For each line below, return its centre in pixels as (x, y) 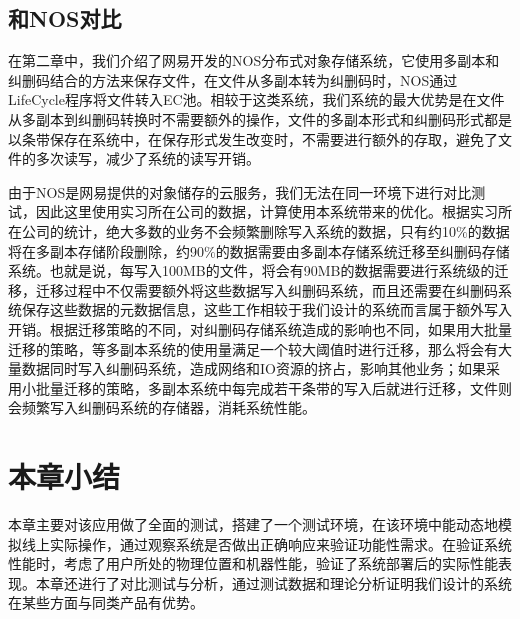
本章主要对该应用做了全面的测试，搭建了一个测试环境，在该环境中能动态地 (253, 524)
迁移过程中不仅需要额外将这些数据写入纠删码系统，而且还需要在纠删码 (266, 289)
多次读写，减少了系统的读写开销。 (147, 158)
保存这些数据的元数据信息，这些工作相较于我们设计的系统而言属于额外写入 (266, 309)
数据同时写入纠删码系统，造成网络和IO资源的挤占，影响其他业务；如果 (253, 368)
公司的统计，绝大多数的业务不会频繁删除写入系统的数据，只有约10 (238, 230)
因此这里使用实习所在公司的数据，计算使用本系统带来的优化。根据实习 (266, 211)
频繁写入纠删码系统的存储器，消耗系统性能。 (168, 407)
